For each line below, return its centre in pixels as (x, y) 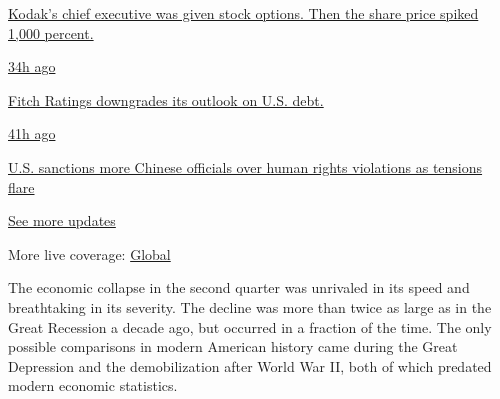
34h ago (32, 66)
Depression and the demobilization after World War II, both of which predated (250, 365)
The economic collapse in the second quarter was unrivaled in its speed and (239, 287)
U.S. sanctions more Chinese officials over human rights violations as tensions (245, 166)
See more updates (62, 220)
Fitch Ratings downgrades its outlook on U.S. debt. (166, 99)
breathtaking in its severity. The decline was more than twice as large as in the (250, 306)
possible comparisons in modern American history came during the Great (233, 346)
